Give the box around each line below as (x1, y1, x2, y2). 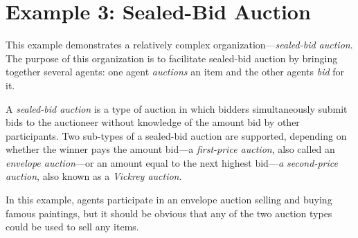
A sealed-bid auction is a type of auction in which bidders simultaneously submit (6, 101, 348, 116)
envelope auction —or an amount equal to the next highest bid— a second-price (6, 155, 338, 170)
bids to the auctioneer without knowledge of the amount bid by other (6, 115, 300, 129)
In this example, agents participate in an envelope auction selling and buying (6, 192, 332, 207)
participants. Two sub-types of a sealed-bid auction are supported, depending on (6, 128, 347, 143)
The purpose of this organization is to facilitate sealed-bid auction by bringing (6, 51, 338, 65)
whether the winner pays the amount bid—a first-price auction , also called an (6, 142, 335, 156)
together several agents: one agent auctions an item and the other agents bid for (6, 64, 345, 79)
